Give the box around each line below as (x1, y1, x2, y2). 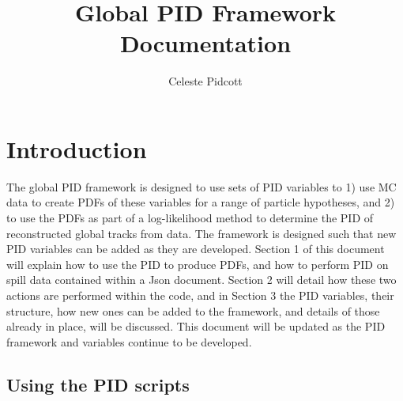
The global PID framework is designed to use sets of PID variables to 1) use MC (6, 178, 397, 195)
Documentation (119, 27, 292, 59)
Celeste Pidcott (168, 73, 243, 89)
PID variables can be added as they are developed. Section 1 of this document (6, 240, 385, 257)
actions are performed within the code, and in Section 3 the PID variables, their (6, 287, 394, 303)
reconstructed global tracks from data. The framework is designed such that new (6, 225, 397, 241)
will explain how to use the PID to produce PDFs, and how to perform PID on (6, 255, 389, 272)
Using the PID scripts (6, 372, 190, 396)
